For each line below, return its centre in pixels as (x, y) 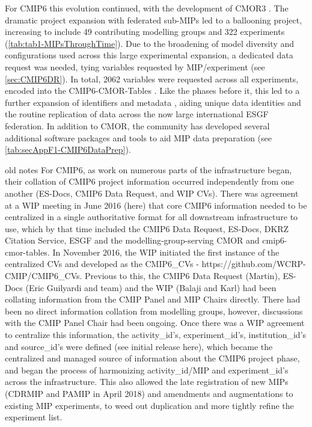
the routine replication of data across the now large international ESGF (137, 114)
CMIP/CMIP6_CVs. (44, 276)
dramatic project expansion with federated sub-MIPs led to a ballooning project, (154, 20)
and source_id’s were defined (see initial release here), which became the (139, 346)
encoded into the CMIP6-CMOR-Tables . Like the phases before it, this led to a (152, 91)
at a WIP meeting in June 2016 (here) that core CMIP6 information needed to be (156, 205)
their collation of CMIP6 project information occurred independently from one (149, 181)
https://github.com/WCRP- (254, 264)
